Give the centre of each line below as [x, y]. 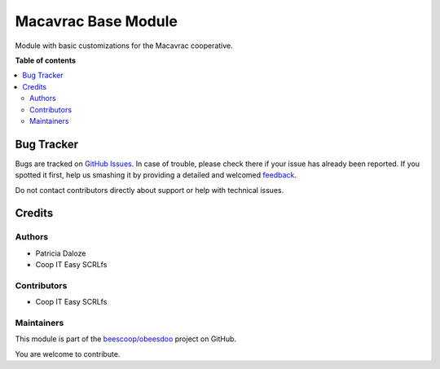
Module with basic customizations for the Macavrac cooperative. [124, 46]
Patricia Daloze [61, 253]
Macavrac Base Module [97, 21]
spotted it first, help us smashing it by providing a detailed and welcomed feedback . [156, 175]
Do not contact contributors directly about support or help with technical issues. [150, 190]
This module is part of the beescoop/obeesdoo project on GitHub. [125, 339]
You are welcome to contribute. [68, 354]
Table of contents [46, 60]
